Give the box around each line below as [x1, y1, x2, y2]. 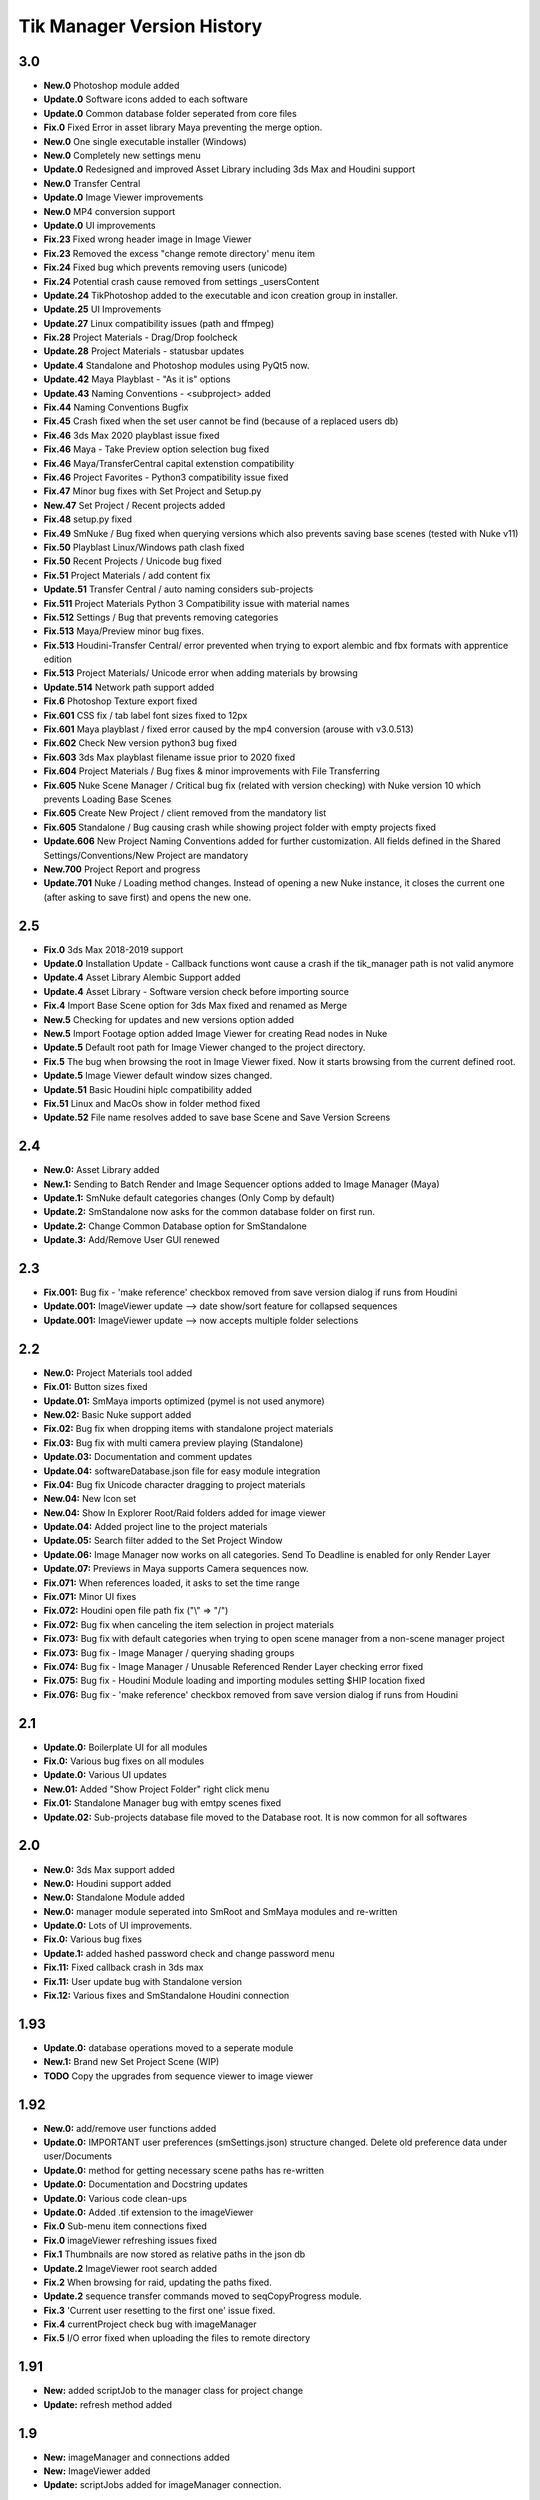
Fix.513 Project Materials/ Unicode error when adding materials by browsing [43, 667, 359, 679]
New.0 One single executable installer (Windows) [43, 135, 247, 147]
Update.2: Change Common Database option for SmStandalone [43, 1220, 307, 1232]
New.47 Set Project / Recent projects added [43, 499, 225, 511]
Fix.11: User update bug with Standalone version [43, 1975, 243, 1987]
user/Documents [43, 2150, 112, 2162]
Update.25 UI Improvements [43, 303, 162, 315]
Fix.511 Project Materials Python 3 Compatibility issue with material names [43, 597, 350, 609]
